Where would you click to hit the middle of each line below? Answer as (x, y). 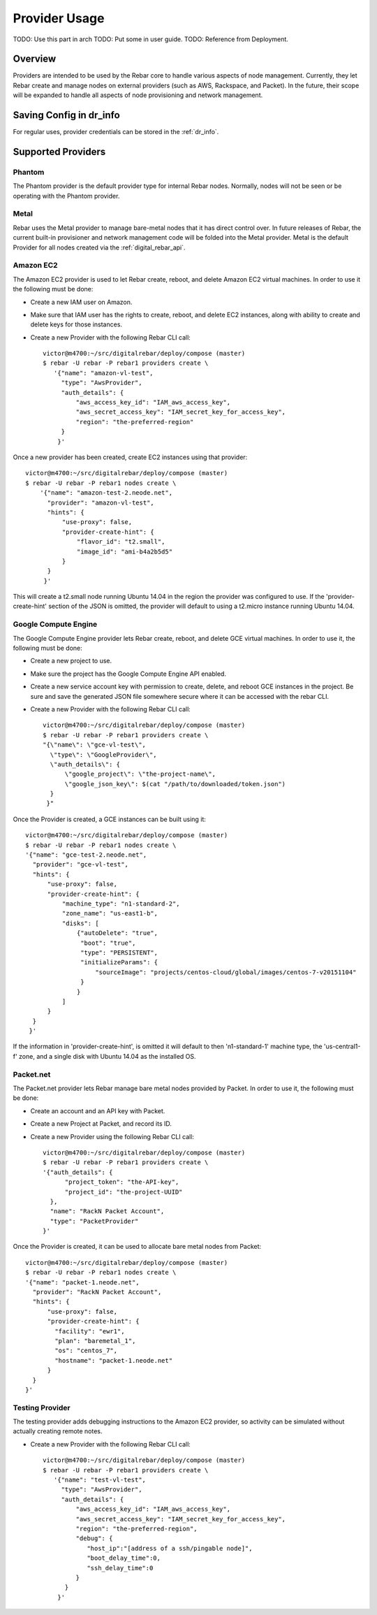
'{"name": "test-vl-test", (100, 1480)
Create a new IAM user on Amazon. (81, 302)
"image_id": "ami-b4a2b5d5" (125, 551)
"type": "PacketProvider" (94, 1221)
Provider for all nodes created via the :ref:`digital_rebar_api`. (99, 247)
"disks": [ (80, 923)
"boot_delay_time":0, (124, 1558)
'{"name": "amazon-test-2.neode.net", (106, 493)
